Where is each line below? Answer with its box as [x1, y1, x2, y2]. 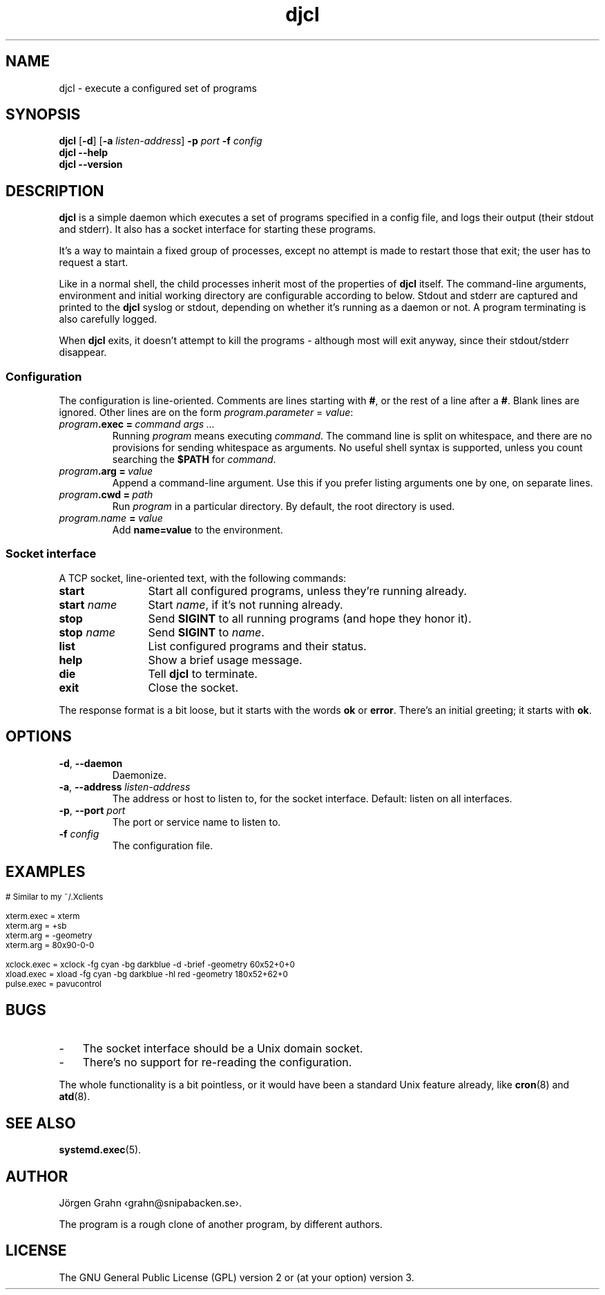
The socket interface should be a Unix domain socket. [82, 1041, 363, 1056]
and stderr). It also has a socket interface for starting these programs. [59, 223, 376, 236]
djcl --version [59, 158, 123, 171]
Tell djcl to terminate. [148, 666, 258, 681]
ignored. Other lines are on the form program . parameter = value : [59, 406, 354, 419]
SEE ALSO [6, 1114, 76, 1132]
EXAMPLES [6, 863, 86, 881]
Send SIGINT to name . [148, 625, 265, 639]
